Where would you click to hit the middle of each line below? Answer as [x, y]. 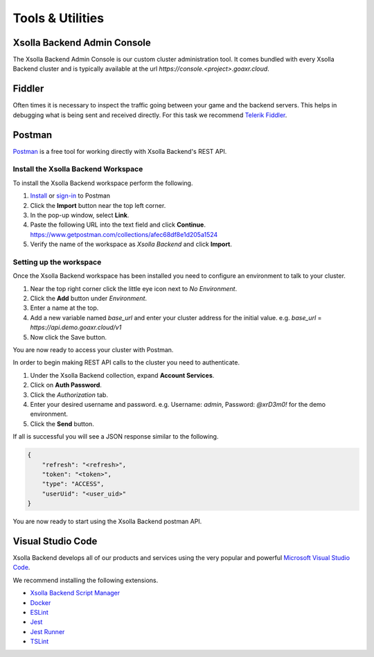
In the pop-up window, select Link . [80, 215]
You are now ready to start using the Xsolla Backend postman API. [107, 522]
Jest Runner [47, 631]
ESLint [39, 612]
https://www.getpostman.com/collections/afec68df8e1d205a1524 [124, 234]
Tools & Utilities [58, 18]
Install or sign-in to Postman [70, 196]
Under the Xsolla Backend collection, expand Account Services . [122, 375]
